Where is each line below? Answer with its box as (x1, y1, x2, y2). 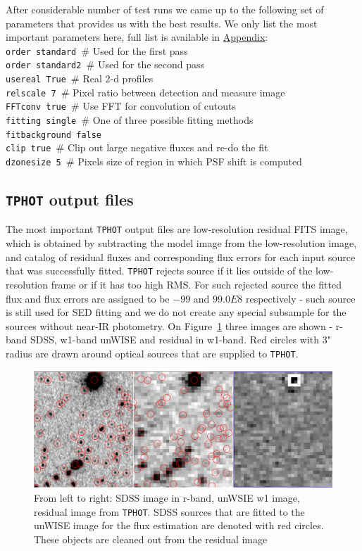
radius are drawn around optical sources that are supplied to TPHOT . (6, 346, 299, 360)
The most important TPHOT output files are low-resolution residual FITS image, (6, 222, 348, 236)
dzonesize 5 (6, 158, 61, 168)
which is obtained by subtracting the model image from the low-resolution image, (6, 236, 357, 251)
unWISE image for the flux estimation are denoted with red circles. (34, 518, 324, 533)
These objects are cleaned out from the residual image (34, 531, 268, 546)
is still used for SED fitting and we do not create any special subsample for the (6, 305, 347, 319)
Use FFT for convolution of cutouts (82, 99, 236, 113)
